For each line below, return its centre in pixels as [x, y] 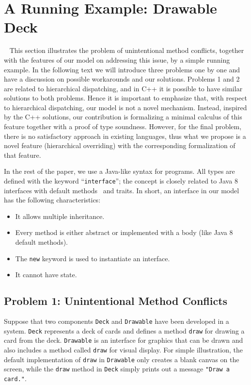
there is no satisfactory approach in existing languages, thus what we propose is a [125, 136]
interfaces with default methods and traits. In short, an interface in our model [122, 190]
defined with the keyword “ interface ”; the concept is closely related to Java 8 [121, 181]
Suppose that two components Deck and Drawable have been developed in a [117, 321]
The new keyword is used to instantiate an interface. [93, 258]
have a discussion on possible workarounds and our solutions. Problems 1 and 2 [122, 79]
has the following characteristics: [52, 200]
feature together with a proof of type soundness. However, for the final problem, [123, 126]
